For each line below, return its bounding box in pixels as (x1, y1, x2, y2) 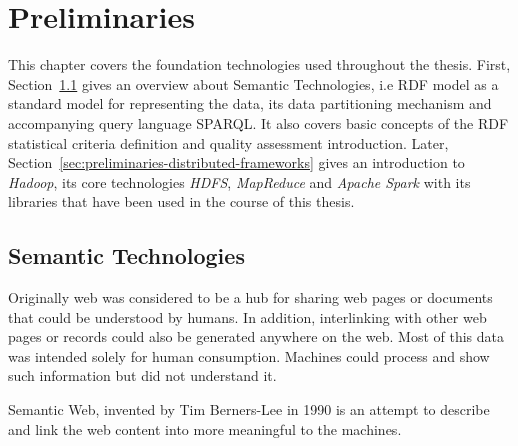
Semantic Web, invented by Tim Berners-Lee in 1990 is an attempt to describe (8, 399, 490, 420)
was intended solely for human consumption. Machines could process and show (8, 345, 490, 366)
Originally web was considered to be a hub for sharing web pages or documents (8, 287, 493, 308)
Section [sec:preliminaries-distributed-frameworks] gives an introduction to (8, 152, 465, 173)
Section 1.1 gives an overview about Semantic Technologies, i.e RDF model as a (8, 73, 499, 94)
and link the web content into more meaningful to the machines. (8, 418, 402, 439)
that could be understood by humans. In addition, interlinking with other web (8, 306, 487, 327)
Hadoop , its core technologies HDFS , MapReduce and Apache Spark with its (8, 171, 471, 192)
